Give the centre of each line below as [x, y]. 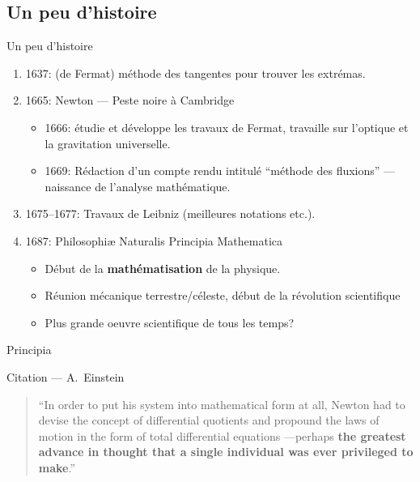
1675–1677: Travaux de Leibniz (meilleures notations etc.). [170, 213]
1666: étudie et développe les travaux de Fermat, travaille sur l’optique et [227, 127]
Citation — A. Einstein [66, 376]
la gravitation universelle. [108, 143]
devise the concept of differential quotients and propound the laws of [209, 420]
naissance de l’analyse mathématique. [138, 186]
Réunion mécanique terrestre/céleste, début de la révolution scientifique [223, 295]
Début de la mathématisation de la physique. [163, 268]
